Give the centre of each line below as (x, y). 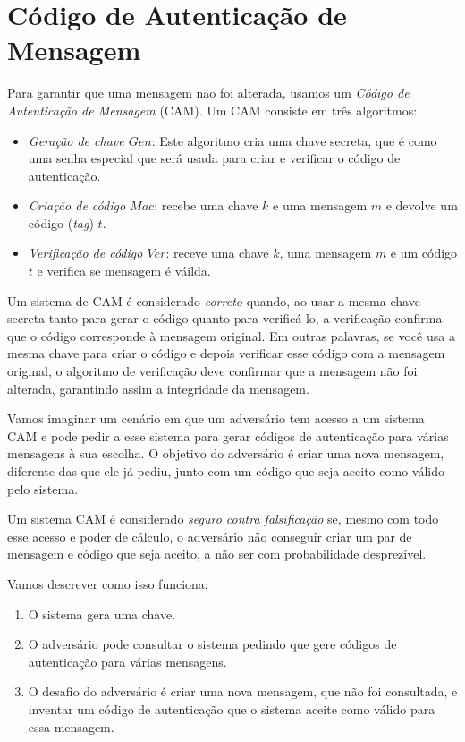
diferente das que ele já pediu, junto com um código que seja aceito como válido (226, 471)
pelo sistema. (43, 488)
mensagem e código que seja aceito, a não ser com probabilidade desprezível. (217, 554)
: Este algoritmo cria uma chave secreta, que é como (294, 140)
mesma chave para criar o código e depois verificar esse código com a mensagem (226, 353)
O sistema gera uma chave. (102, 614)
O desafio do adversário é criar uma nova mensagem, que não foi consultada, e (243, 691)
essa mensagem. (71, 726)
